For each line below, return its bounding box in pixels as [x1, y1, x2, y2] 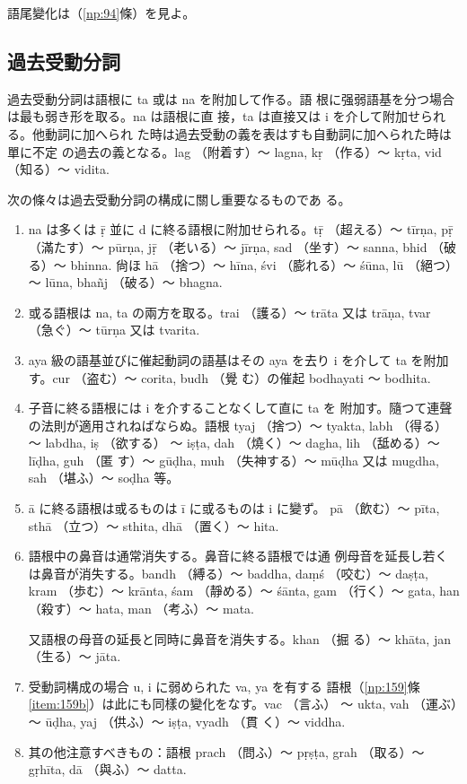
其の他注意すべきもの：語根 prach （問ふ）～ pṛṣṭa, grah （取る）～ [28, 742, 425, 761]
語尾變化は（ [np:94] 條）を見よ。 [7, 4, 196, 22]
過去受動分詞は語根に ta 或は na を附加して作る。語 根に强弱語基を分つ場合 [7, 89, 455, 108]
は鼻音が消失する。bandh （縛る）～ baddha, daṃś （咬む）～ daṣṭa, [28, 563, 428, 582]
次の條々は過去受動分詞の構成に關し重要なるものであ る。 [7, 189, 351, 208]
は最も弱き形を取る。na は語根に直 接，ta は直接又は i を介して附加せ [7, 107, 421, 126]
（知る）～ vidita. [7, 160, 110, 179]
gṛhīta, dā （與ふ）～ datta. [28, 760, 187, 779]
